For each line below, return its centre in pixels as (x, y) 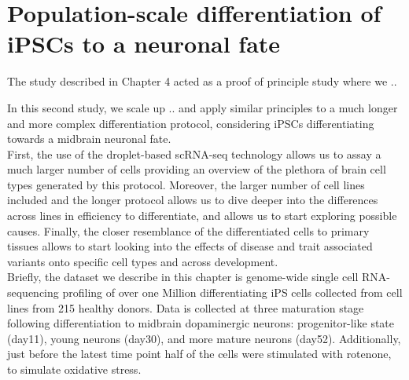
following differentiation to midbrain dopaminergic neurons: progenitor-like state (201, 323)
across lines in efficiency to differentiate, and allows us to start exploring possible (202, 216)
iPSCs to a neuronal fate (144, 44)
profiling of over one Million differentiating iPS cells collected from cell (232, 292)
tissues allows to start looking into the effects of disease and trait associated (190, 246)
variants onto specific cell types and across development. (143, 261)
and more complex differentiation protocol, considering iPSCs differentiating (191, 123)
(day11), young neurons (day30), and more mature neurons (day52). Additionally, (204, 338)
